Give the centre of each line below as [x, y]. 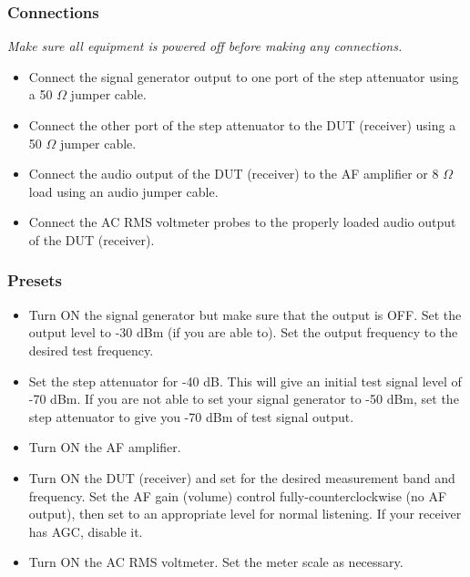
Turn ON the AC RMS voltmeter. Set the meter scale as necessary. [216, 562]
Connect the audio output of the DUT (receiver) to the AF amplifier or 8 [234, 174]
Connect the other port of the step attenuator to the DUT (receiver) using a [242, 125]
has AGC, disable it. [86, 531]
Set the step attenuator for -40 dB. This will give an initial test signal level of [245, 381]
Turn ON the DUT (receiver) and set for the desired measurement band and [242, 477]
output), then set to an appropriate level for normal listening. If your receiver [245, 514]
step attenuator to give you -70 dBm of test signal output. [191, 416]
